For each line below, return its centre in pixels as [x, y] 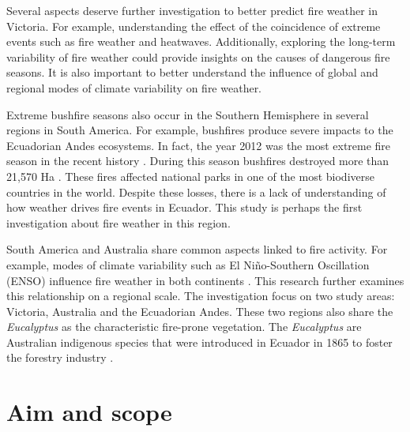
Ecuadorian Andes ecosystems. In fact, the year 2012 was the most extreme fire [199, 145]
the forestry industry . [60, 357]
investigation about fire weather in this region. [118, 222]
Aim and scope [89, 412]
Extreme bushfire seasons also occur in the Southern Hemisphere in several [188, 114]
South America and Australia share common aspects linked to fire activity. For [197, 249]
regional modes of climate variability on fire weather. [134, 87]
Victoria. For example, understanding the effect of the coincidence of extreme [194, 26]
